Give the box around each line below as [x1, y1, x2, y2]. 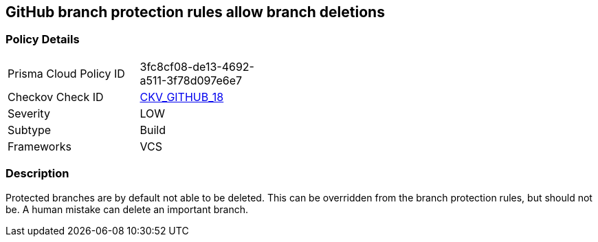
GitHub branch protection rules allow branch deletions [5, 3, 385, 21]
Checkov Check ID [8, 89, 104, 104]
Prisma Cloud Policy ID [8, 66, 125, 80]
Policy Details [5, 32, 80, 47]
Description [5, 166, 69, 181]
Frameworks [8, 139, 71, 153]
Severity [8, 106, 50, 120]
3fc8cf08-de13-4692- [140, 59, 254, 74]
